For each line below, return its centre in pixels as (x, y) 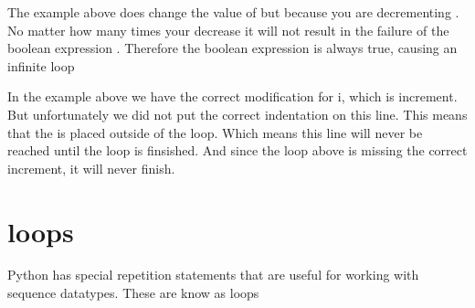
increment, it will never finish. (91, 168)
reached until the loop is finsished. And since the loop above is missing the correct (237, 150)
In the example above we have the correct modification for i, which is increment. (232, 96)
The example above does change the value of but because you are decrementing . (233, 12)
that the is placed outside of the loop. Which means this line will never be (215, 132)
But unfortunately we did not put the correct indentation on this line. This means (237, 114)
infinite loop (41, 65)
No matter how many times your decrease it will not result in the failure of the (228, 30)
